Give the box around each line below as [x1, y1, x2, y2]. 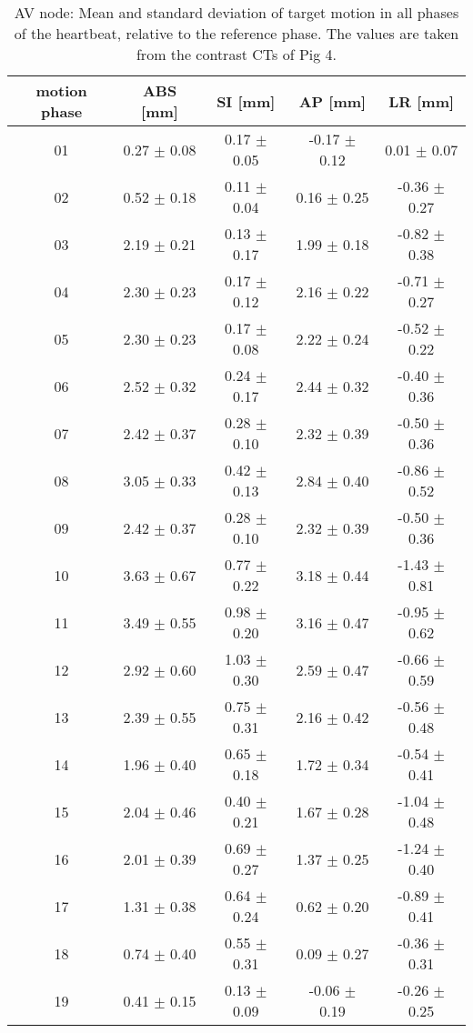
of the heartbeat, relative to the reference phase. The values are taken [14, 23, 459, 44]
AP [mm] [298, 90, 367, 112]
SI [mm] [216, 90, 276, 112]
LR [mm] [388, 90, 455, 112]
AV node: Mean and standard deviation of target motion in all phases [14, 2, 459, 23]
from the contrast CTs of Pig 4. [136, 44, 337, 65]
